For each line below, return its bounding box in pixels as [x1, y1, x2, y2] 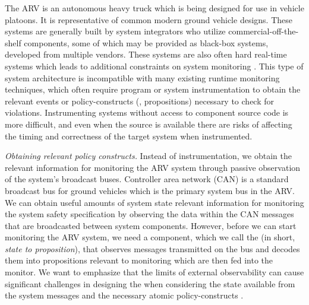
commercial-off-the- [228, 25, 299, 37]
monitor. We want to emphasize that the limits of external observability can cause [5, 266, 304, 278]
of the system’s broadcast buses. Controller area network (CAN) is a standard [5, 173, 289, 185]
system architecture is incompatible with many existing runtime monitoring [5, 71, 280, 84]
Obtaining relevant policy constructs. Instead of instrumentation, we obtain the [5, 150, 292, 162]
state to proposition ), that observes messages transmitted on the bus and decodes [5, 242, 300, 255]
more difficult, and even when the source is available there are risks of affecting [5, 117, 292, 130]
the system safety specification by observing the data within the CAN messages [5, 208, 294, 220]
